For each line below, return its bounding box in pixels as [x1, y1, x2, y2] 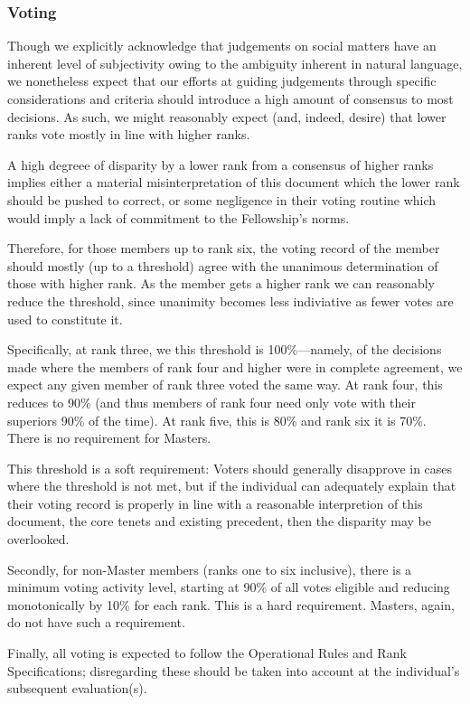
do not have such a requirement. [7, 613, 185, 632]
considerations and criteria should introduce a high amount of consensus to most [7, 89, 454, 108]
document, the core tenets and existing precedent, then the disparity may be [7, 512, 431, 530]
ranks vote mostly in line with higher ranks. [7, 125, 250, 144]
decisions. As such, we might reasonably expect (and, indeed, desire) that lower [7, 107, 446, 126]
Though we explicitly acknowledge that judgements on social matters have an [7, 36, 437, 55]
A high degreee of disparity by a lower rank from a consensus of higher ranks [7, 155, 434, 174]
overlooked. [7, 530, 70, 549]
